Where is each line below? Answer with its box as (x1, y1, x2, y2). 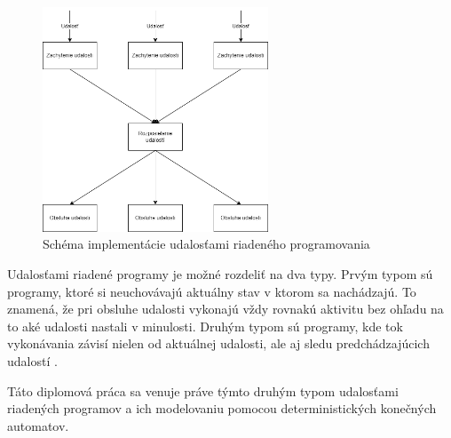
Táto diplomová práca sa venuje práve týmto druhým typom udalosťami (7, 381, 399, 400)
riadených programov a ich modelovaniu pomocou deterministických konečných (7, 399, 437, 418)
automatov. (7, 416, 69, 434)
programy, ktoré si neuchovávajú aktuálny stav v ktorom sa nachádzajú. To (7, 282, 416, 300)
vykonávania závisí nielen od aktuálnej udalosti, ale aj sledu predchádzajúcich (7, 334, 430, 353)
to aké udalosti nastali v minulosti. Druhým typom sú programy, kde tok (7, 316, 403, 335)
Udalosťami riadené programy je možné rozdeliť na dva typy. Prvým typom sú (7, 265, 433, 283)
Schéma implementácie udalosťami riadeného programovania (43, 235, 370, 253)
